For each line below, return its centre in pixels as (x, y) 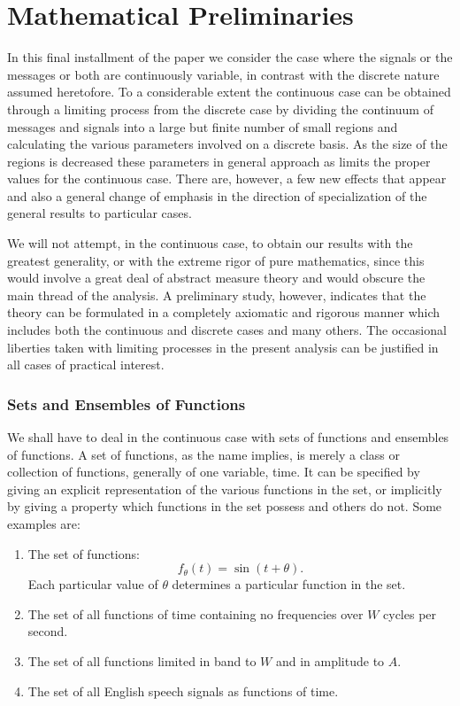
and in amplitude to (330, 660)
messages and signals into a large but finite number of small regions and (203, 126)
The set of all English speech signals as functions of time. (183, 690)
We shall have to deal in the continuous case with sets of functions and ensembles (228, 437)
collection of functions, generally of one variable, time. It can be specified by (214, 472)
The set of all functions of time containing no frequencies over (195, 613)
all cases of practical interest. (86, 365)
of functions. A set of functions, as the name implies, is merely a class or (203, 454)
